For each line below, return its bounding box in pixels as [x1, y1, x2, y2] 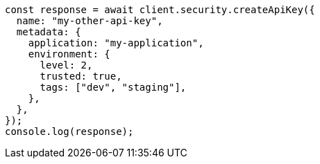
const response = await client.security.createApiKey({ [5, 4, 315, 15]
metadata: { [16, 26, 81, 37]
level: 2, [40, 60, 93, 71]
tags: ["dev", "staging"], [40, 82, 187, 93]
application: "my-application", [28, 37, 204, 48]
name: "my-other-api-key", [16, 15, 163, 26]
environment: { [28, 48, 110, 60]
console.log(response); [5, 126, 134, 137]
